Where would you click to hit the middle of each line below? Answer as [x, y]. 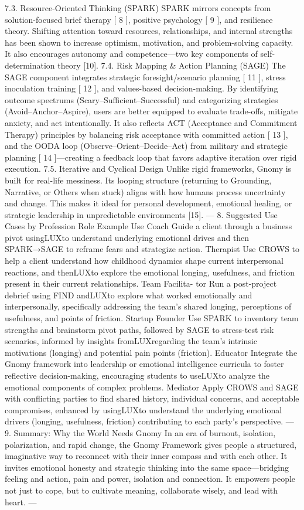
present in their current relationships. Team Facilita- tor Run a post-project [141, 283]
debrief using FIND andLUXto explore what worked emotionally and [129, 295]
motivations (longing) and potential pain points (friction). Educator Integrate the [151, 352]
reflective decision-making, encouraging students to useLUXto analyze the [137, 375]
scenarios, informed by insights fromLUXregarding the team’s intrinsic [131, 341]
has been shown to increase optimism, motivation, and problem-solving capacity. [149, 42]
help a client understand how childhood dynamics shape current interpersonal [144, 261]
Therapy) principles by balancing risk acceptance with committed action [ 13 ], [146, 134]
